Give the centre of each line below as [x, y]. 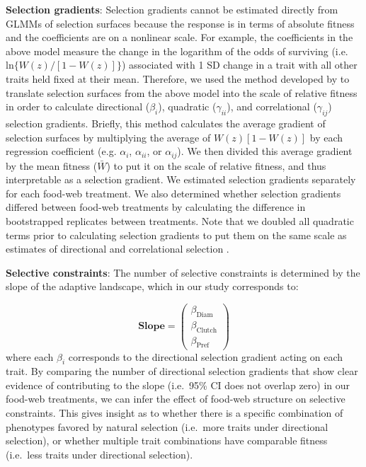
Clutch [207, 330]
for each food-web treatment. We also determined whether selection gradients [173, 193]
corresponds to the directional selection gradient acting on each [206, 356]
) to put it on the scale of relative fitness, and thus [216, 165]
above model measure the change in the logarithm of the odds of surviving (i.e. [177, 51]
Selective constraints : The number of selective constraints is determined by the [183, 272]
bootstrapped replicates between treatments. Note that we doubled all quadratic [180, 220]
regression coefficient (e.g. [61, 151]
